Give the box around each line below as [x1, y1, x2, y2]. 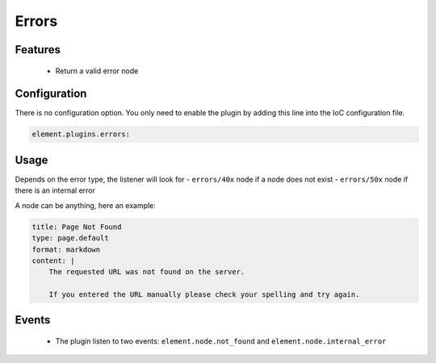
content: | [31, 256, 75, 265]
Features [15, 43, 61, 56]
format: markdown [31, 244, 101, 254]
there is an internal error [15, 186, 96, 195]
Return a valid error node [55, 65, 139, 76]
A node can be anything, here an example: [15, 200, 157, 210]
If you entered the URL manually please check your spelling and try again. [48, 290, 360, 299]
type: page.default [31, 234, 109, 243]
